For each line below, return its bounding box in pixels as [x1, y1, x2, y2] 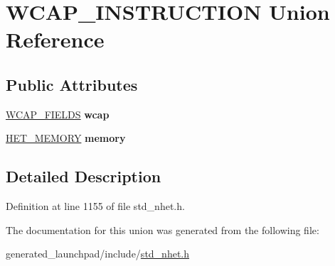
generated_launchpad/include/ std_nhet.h [6, 246, 190, 261]
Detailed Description [6, 165, 161, 187]
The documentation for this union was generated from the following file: [6, 222, 319, 237]
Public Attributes [6, 73, 138, 95]
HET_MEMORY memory [6, 131, 126, 145]
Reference [6, 25, 105, 54]
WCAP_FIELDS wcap [6, 106, 110, 121]
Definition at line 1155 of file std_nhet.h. [6, 199, 185, 214]
